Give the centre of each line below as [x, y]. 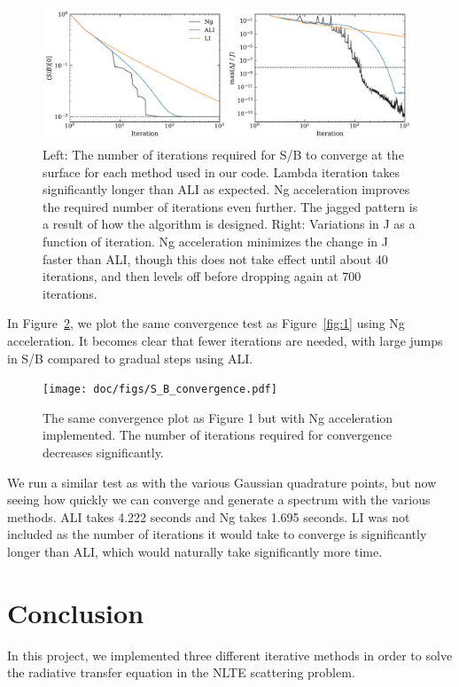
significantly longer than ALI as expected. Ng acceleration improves [226, 189]
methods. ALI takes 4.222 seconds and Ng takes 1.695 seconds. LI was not [209, 516]
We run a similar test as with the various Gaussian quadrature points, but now [222, 482]
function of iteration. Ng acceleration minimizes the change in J [216, 242]
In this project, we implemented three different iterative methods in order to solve [230, 655]
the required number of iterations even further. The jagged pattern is [230, 206]
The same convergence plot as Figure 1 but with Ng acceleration [218, 417]
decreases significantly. [103, 453]
